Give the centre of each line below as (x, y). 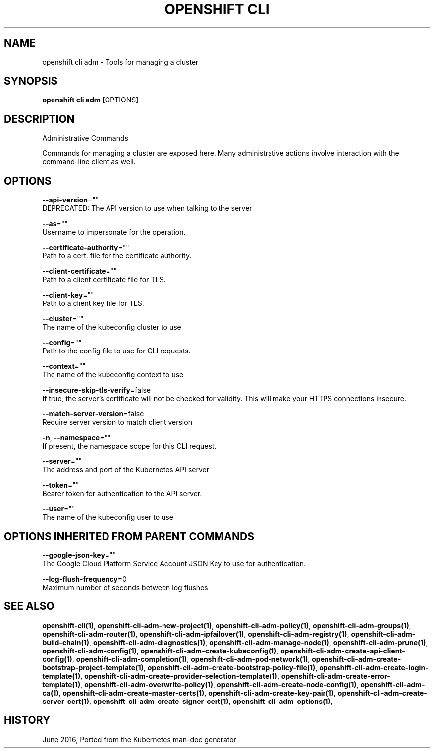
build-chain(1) (66, 642)
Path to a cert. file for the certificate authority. (117, 256)
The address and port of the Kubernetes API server (126, 470)
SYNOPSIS (31, 81)
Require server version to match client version (117, 422)
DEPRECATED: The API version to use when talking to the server (147, 208)
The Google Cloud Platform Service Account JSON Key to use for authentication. (174, 563)
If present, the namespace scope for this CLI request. (129, 446)
